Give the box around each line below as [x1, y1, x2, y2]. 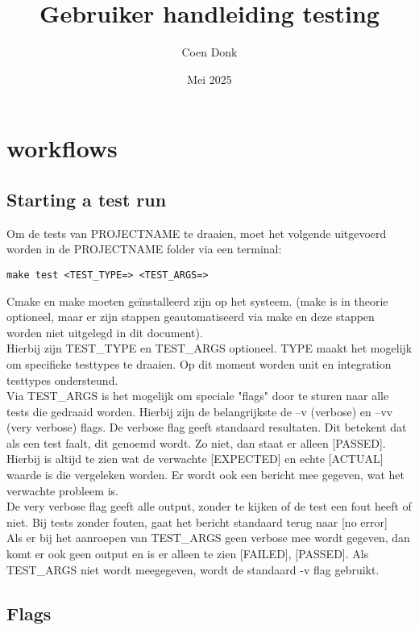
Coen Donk [181, 44, 238, 60]
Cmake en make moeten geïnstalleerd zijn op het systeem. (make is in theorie [6, 292, 388, 309]
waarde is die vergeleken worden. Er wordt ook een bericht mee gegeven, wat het [6, 466, 404, 483]
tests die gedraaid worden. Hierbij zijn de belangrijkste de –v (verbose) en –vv [6, 403, 393, 419]
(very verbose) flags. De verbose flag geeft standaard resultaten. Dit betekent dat [6, 419, 407, 436]
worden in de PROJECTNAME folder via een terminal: [6, 240, 282, 257]
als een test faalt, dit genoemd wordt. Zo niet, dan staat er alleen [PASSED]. [6, 434, 386, 451]
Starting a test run [6, 186, 167, 211]
